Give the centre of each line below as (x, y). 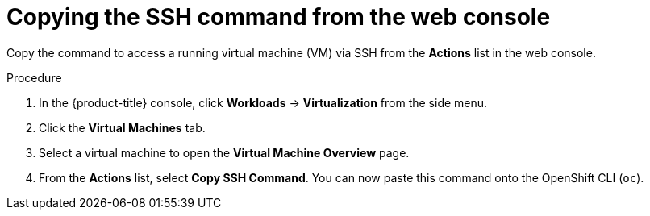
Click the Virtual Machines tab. (122, 127)
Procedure (34, 77)
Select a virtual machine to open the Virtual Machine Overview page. (224, 152)
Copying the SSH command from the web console (279, 17)
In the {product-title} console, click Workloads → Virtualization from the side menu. (263, 102)
